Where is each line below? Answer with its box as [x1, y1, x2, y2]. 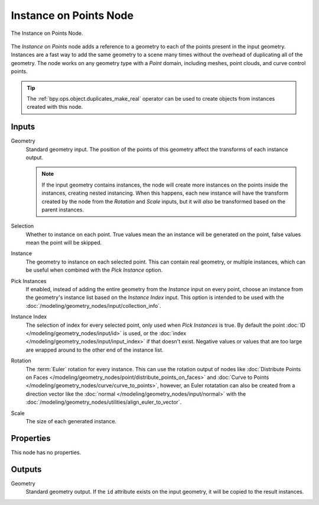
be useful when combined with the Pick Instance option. [25, 266, 162, 274]
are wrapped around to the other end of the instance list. [25, 346, 164, 353]
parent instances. [41, 206, 84, 213]
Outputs [11, 464, 42, 474]
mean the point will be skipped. [25, 239, 102, 246]
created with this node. [27, 104, 83, 111]
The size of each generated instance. [25, 417, 117, 424]
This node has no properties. [11, 449, 82, 456]
